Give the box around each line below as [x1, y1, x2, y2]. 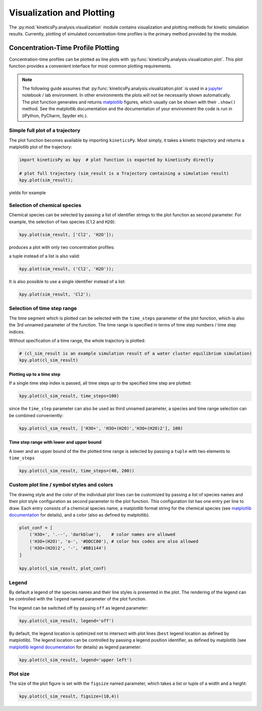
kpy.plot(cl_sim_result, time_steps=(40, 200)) [19, 468, 134, 474]
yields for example [9, 190, 46, 196]
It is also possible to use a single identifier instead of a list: [9, 279, 126, 285]
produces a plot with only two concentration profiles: [9, 244, 115, 250]
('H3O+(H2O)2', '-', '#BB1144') [29, 546, 107, 551]
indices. [9, 329, 25, 335]
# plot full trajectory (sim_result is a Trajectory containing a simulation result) [19, 170, 229, 176]
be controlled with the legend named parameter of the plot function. [9, 596, 147, 602]
